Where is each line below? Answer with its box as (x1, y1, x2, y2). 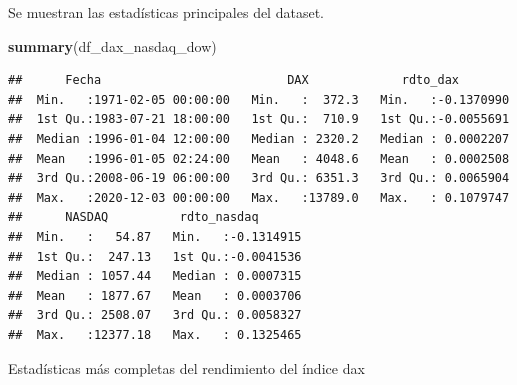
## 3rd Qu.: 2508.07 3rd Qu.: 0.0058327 (8, 308, 302, 323)
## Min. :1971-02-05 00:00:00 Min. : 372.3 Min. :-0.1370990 (8, 92, 510, 107)
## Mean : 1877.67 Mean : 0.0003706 (8, 288, 302, 303)
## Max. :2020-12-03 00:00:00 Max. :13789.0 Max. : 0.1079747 (8, 190, 510, 205)
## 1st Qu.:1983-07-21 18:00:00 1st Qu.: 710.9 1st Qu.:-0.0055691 (8, 112, 510, 127)
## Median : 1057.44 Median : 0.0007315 (8, 269, 302, 284)
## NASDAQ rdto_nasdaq (8, 210, 259, 225)
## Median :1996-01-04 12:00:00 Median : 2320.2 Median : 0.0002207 (8, 131, 510, 146)
